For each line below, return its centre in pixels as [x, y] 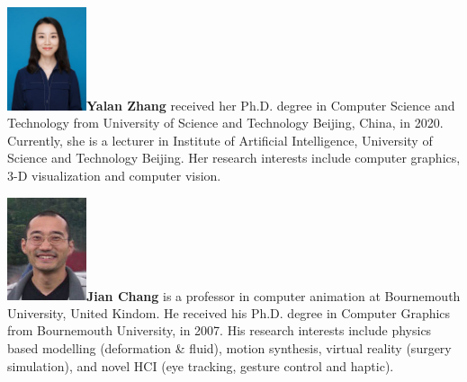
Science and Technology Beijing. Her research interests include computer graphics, [234, 158]
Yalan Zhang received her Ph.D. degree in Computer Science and [271, 105]
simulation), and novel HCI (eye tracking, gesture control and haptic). [201, 365]
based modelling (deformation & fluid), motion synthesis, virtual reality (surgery [229, 348]
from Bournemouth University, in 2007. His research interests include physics [220, 330]
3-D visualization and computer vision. [114, 176]
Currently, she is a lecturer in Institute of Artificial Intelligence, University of [220, 140]
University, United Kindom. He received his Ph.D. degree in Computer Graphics [229, 312]
